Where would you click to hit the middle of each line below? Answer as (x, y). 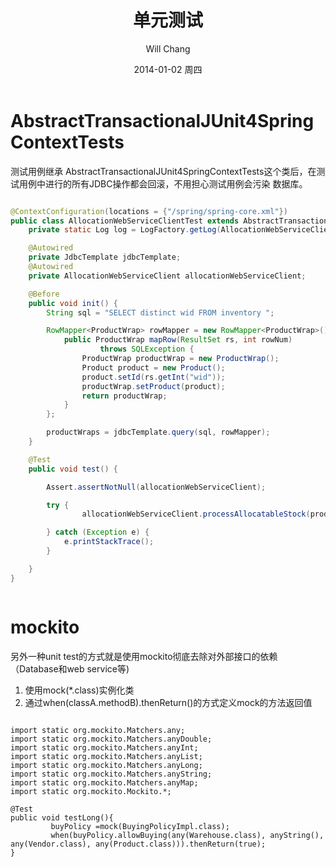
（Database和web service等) (70, 668)
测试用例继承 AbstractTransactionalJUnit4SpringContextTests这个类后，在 (163, 171)
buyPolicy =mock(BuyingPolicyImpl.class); (140, 826)
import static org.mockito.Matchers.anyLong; (106, 765)
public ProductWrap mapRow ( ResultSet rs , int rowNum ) (178, 340)
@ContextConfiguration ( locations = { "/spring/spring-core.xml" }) (149, 211)
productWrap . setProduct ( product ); (153, 386)
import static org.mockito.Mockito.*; (91, 791)
